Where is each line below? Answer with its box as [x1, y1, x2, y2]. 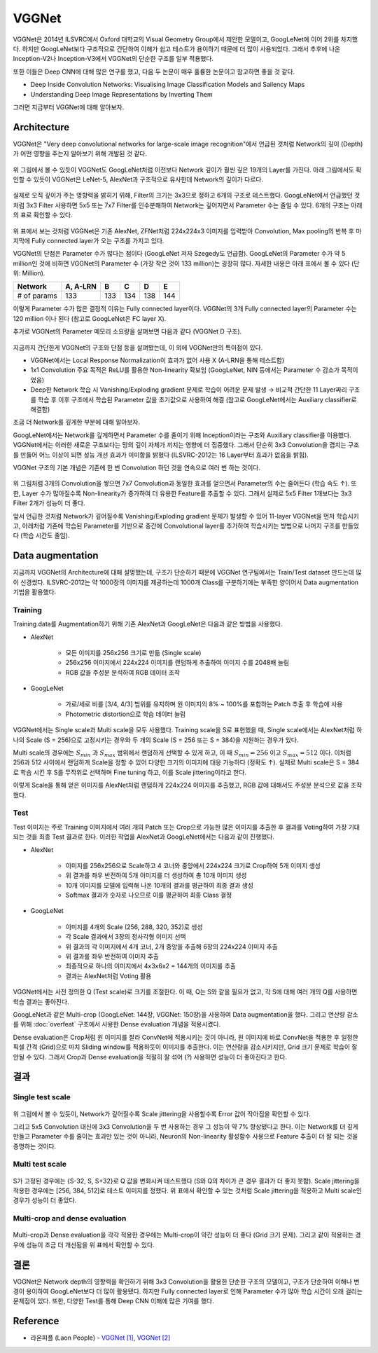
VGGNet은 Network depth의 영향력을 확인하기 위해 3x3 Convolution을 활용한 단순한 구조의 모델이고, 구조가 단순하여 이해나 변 [13, 1277, 360, 1286]
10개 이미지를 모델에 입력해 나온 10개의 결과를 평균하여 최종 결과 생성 [65, 881, 254, 889]
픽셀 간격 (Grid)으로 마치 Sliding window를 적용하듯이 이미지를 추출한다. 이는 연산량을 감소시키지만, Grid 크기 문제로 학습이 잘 [13, 1043, 358, 1051]
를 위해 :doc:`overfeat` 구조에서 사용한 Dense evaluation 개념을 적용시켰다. [13, 1020, 221, 1029]
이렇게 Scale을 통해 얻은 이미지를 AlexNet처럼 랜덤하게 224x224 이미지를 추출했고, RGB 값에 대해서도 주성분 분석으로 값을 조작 [13, 781, 363, 790]
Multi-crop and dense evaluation [13, 1214, 127, 1223]
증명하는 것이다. [13, 1142, 57, 1151]
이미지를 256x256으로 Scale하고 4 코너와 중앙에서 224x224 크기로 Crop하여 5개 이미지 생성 [65, 861, 321, 870]
